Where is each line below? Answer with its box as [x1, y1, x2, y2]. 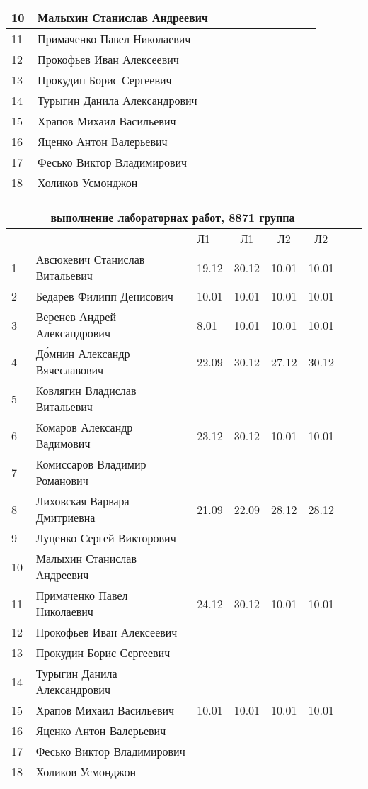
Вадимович [35, 435, 91, 452]
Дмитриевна [35, 509, 96, 525]
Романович [35, 472, 88, 488]
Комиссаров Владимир [35, 456, 146, 472]
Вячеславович [35, 362, 104, 378]
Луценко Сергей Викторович [35, 530, 176, 546]
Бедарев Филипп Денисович [35, 288, 173, 304]
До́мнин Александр [35, 345, 130, 362]
